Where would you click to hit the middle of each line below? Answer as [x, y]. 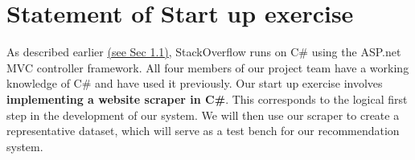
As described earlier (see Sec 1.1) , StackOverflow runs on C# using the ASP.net [204, 52]
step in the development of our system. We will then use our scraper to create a [203, 115]
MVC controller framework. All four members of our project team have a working [208, 67]
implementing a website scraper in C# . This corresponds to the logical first [207, 98]
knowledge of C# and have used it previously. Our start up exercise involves [195, 83]
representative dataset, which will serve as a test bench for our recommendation [203, 131]
